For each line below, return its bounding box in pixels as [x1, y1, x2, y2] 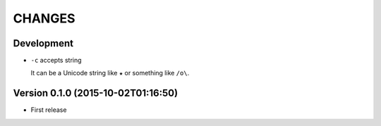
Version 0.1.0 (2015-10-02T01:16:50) [13, 87, 179, 99]
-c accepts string [30, 56, 82, 65]
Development [13, 37, 74, 49]
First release [30, 106, 67, 114]
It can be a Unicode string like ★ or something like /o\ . [30, 69, 190, 77]
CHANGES [13, 11, 75, 26]
